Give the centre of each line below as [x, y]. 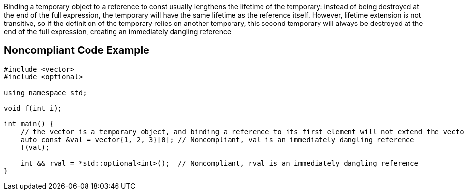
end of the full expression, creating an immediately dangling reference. [119, 32]
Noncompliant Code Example [77, 50]
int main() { [29, 124]
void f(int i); [33, 108]
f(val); [35, 147]
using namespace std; [45, 92]
